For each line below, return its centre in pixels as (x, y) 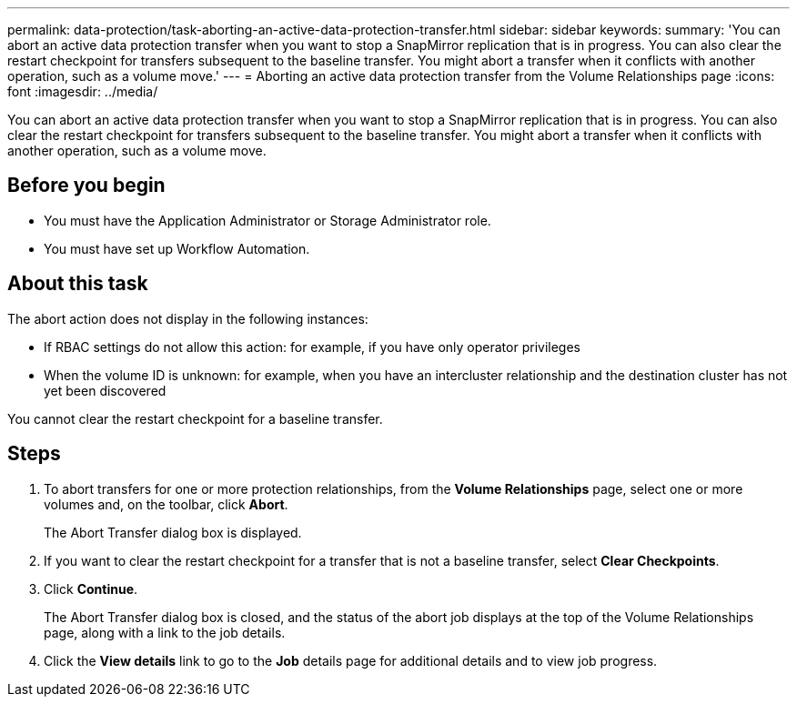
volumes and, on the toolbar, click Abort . (166, 504)
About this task (78, 284)
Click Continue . (91, 588)
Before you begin (86, 186)
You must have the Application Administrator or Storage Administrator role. (267, 220)
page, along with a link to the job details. (165, 632)
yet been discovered (105, 390)
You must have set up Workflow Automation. (177, 248)
